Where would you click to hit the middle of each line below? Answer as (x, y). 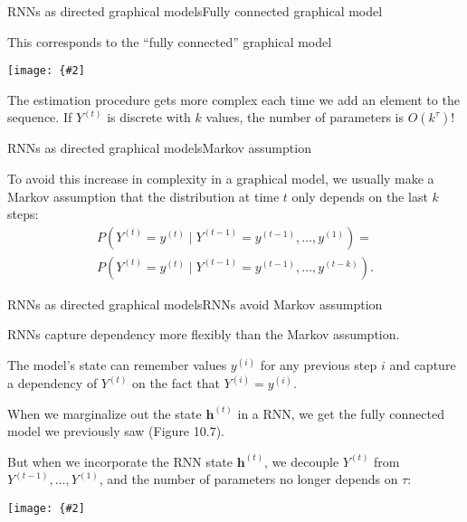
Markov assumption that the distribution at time (143, 196)
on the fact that (176, 383)
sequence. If (40, 117)
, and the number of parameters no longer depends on (248, 479)
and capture (423, 365)
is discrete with (149, 117)
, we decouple (302, 461)
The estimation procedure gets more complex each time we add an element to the (233, 99)
